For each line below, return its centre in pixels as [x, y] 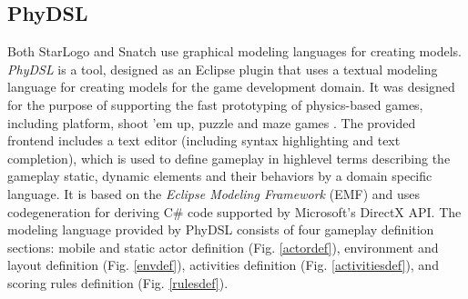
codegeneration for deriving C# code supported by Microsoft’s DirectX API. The [234, 211]
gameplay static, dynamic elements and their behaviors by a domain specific [220, 176]
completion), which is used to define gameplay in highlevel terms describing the [229, 158]
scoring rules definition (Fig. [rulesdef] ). [118, 282]
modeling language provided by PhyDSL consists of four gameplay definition [221, 229]
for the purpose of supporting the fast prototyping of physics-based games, [215, 104]
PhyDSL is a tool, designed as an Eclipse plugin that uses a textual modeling [223, 69]
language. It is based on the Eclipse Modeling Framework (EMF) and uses [214, 193]
